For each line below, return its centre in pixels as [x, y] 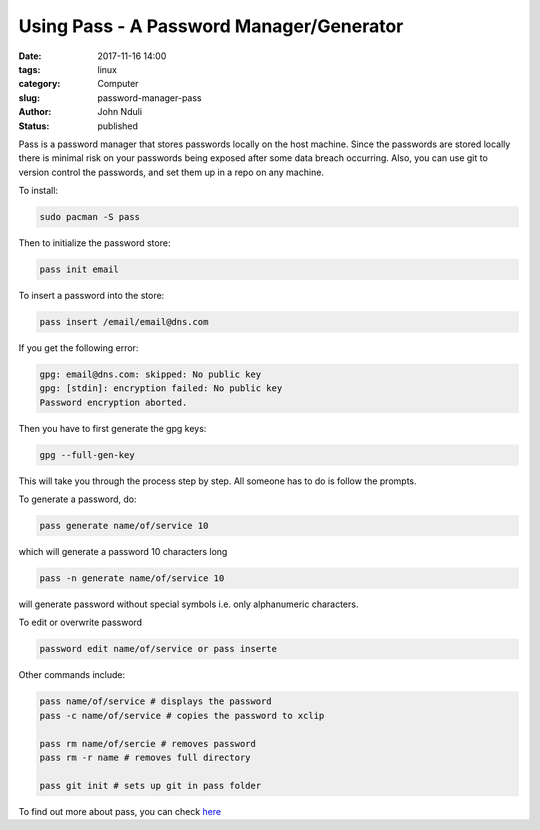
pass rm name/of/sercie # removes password [148, 743]
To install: [38, 191]
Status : [34, 126]
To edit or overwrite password [80, 622]
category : [39, 84]
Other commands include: [71, 675]
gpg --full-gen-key [87, 454]
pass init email [79, 269]
